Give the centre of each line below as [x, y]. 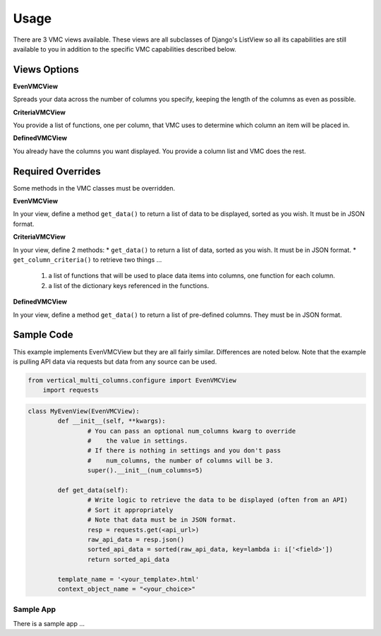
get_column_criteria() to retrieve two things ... [87, 260]
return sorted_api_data [128, 559]
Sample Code [43, 335]
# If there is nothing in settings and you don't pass [184, 451]
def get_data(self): [93, 490]
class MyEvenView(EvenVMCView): [84, 411]
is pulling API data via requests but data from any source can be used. [115, 361]
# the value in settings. [138, 441]
